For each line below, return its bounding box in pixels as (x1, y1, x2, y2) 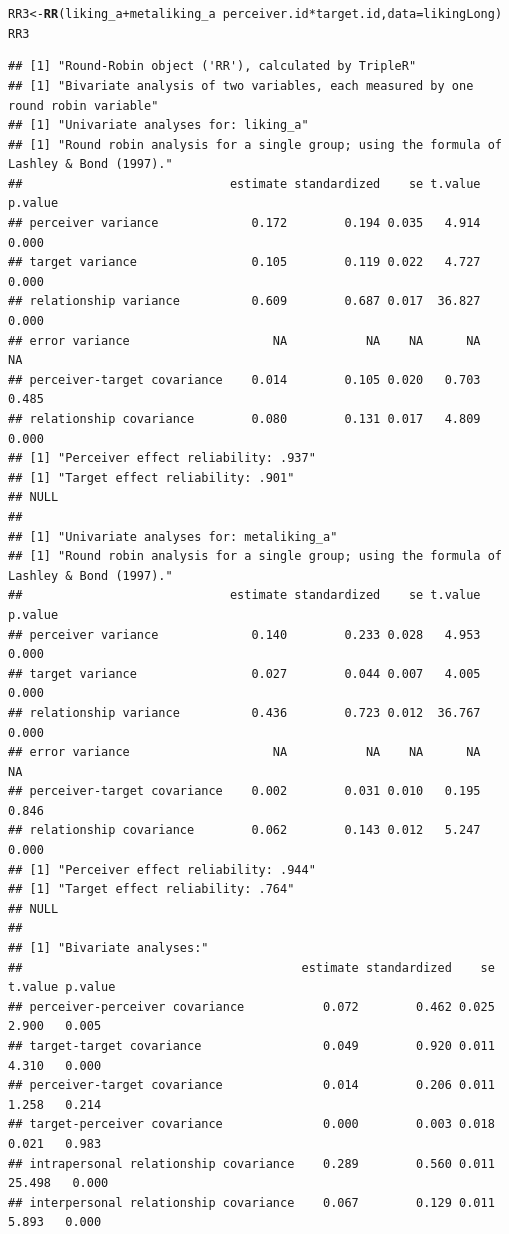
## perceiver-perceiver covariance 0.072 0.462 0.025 (8, 999, 495, 1014)
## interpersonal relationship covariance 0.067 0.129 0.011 (8, 1195, 495, 1210)
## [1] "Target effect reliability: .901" (8, 470, 295, 485)
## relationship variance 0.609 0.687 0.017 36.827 (8, 294, 481, 309)
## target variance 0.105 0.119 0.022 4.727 (8, 255, 481, 270)
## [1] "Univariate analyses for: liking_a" (8, 118, 309, 133)
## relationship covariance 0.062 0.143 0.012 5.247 (8, 823, 481, 838)
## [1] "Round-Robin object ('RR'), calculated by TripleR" (8, 59, 417, 74)
